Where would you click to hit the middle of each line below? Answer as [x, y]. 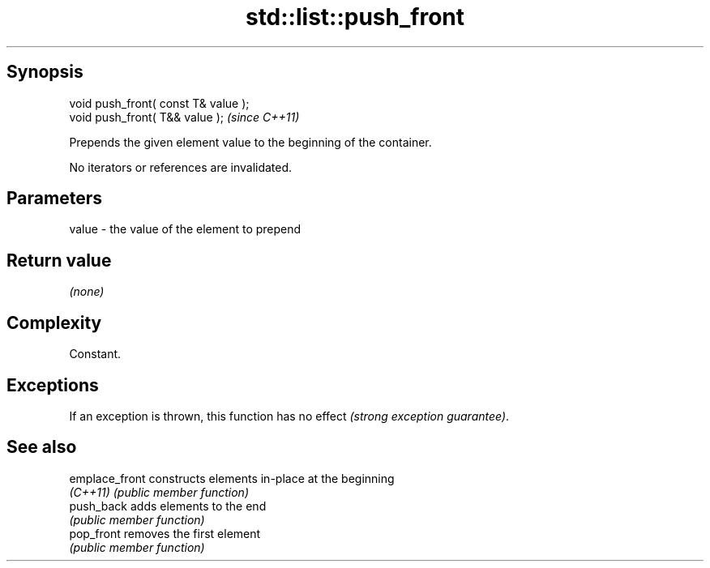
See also [42, 447]
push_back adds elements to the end [168, 506]
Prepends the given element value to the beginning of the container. [250, 142]
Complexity [54, 322]
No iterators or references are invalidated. [181, 167]
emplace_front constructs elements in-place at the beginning [232, 478]
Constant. [95, 354]
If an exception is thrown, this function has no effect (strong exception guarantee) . [289, 416]
